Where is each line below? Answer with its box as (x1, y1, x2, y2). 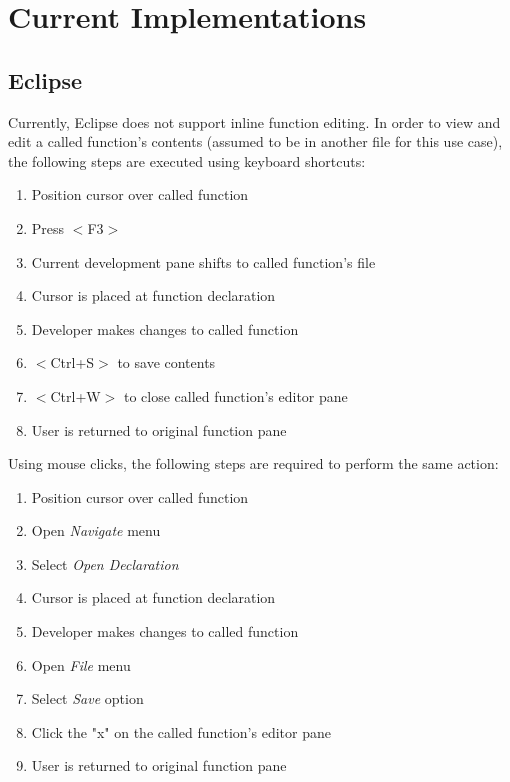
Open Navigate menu (31, 520, 161, 541)
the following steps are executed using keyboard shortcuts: (8, 150, 366, 171)
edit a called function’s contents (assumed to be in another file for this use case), (8, 131, 503, 152)
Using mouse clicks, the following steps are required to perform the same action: (8, 453, 499, 474)
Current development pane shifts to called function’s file (31, 251, 376, 272)
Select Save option (31, 688, 144, 709)
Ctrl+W (50, 385, 101, 406)
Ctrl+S (50, 352, 95, 373)
